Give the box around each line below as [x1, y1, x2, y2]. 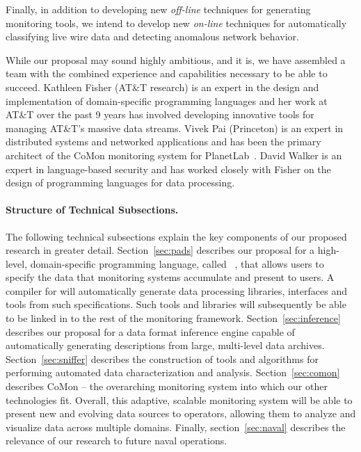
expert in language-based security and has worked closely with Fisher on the [6, 161, 331, 176]
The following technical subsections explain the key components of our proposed [6, 229, 347, 243]
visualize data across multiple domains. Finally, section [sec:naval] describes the [6, 419, 346, 434]
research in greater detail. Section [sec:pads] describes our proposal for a [6, 243, 315, 257]
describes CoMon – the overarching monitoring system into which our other [6, 379, 328, 394]
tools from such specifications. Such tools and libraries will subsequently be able [6, 297, 346, 312]
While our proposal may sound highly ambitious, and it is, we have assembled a [6, 52, 346, 67]
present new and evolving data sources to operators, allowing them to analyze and [6, 406, 356, 421]
